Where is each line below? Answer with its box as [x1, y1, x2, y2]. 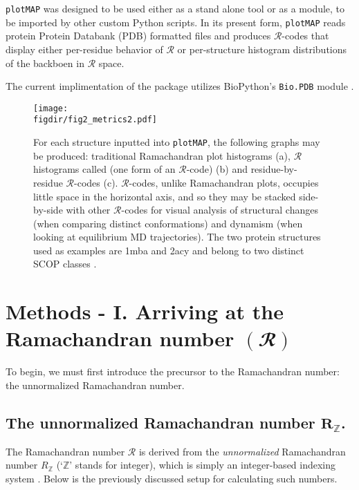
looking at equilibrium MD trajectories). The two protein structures [33, 229, 321, 244]
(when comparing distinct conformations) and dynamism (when [33, 216, 303, 230]
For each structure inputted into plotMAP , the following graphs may [33, 135, 320, 149]
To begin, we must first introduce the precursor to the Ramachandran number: [6, 364, 340, 379]
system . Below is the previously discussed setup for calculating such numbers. [6, 471, 338, 485]
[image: [33, 103, 68, 113]
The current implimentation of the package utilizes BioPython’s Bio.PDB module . [6, 79, 354, 93]
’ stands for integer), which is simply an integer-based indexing [69, 458, 336, 472]
